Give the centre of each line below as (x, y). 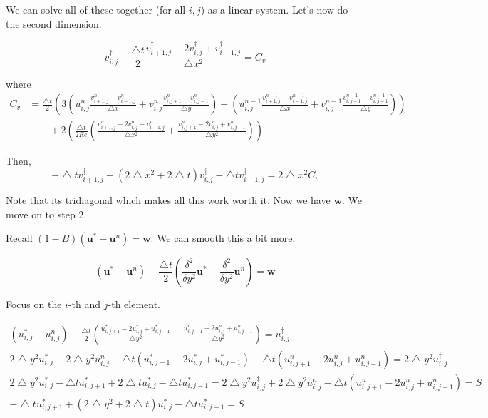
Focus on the (34, 304)
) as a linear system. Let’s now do (274, 9)
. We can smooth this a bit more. (223, 238)
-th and (84, 304)
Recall (19, 238)
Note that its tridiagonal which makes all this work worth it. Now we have (168, 200)
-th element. (134, 304)
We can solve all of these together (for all (96, 9)
